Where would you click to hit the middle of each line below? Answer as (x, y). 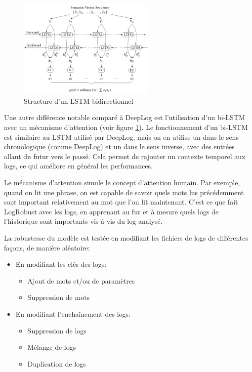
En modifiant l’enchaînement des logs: (73, 313)
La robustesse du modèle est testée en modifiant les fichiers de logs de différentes (126, 237)
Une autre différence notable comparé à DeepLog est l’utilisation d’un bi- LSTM (125, 117)
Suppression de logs (57, 330)
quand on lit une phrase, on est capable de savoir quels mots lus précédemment (124, 192)
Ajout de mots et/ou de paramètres (81, 280)
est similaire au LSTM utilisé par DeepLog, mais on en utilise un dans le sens (121, 137)
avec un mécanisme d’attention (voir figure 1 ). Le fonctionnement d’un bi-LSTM (126, 127)
